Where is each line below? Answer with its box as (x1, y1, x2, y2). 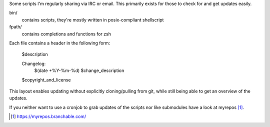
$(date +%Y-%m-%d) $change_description (34, 67, 124, 73)
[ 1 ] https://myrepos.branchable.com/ (10, 113, 86, 119)
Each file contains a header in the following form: (9, 40, 110, 46)
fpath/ (9, 24, 22, 30)
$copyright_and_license (21, 76, 71, 82)
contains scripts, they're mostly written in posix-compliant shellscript (21, 16, 164, 22)
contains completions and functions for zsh (21, 30, 111, 37)
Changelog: (21, 60, 46, 66)
